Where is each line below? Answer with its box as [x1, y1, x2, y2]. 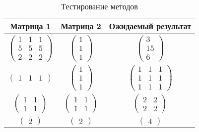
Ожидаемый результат [109, 20, 192, 32]
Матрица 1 [10, 20, 51, 32]
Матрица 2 [61, 20, 101, 32]
